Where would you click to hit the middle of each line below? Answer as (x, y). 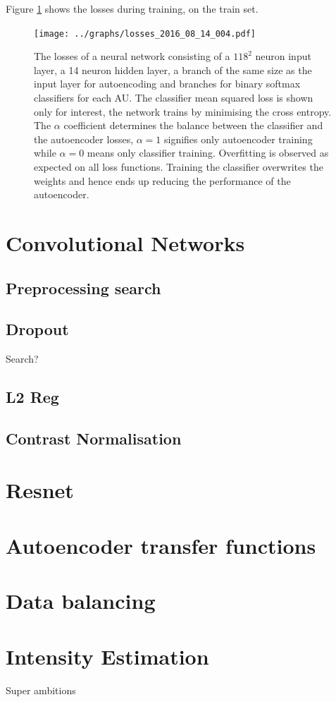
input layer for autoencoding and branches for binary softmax (167, 84)
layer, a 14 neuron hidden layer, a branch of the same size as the (173, 69)
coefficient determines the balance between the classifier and (193, 125)
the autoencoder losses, (84, 139)
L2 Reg (32, 397)
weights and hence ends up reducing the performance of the (162, 180)
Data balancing (81, 601)
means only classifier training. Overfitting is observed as (208, 153)
